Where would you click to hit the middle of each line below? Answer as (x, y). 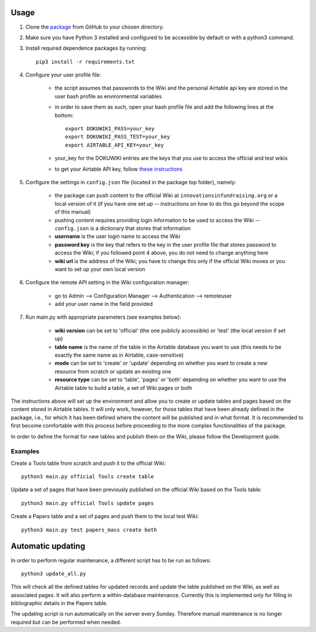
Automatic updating (48, 546)
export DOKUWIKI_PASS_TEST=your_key (118, 137)
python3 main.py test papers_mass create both (89, 530)
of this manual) (73, 212)
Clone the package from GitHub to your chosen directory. (95, 27)
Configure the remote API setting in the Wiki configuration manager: (107, 282)
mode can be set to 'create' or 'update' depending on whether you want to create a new (161, 363)
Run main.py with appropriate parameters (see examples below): (103, 317)
